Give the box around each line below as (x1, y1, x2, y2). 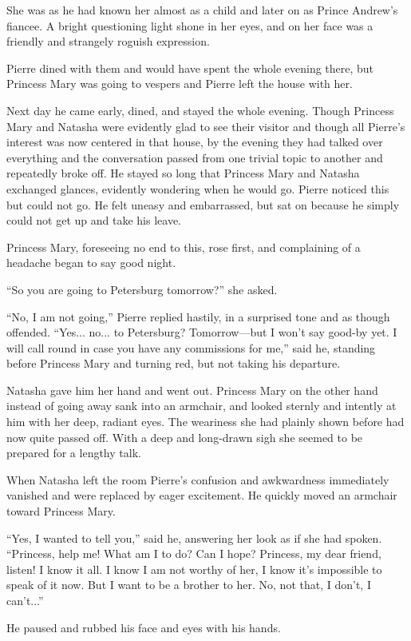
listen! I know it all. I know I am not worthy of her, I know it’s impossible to (6, 560, 382, 577)
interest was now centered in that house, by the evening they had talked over (6, 133, 383, 150)
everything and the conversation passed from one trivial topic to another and (6, 149, 383, 165)
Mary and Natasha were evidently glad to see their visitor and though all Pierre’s (6, 117, 405, 134)
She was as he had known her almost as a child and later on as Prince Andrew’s (6, 2, 398, 18)
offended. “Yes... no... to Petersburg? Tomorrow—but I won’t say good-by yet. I (6, 324, 397, 340)
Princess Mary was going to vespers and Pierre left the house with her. (6, 75, 353, 92)
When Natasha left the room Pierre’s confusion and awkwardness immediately (6, 471, 389, 488)
